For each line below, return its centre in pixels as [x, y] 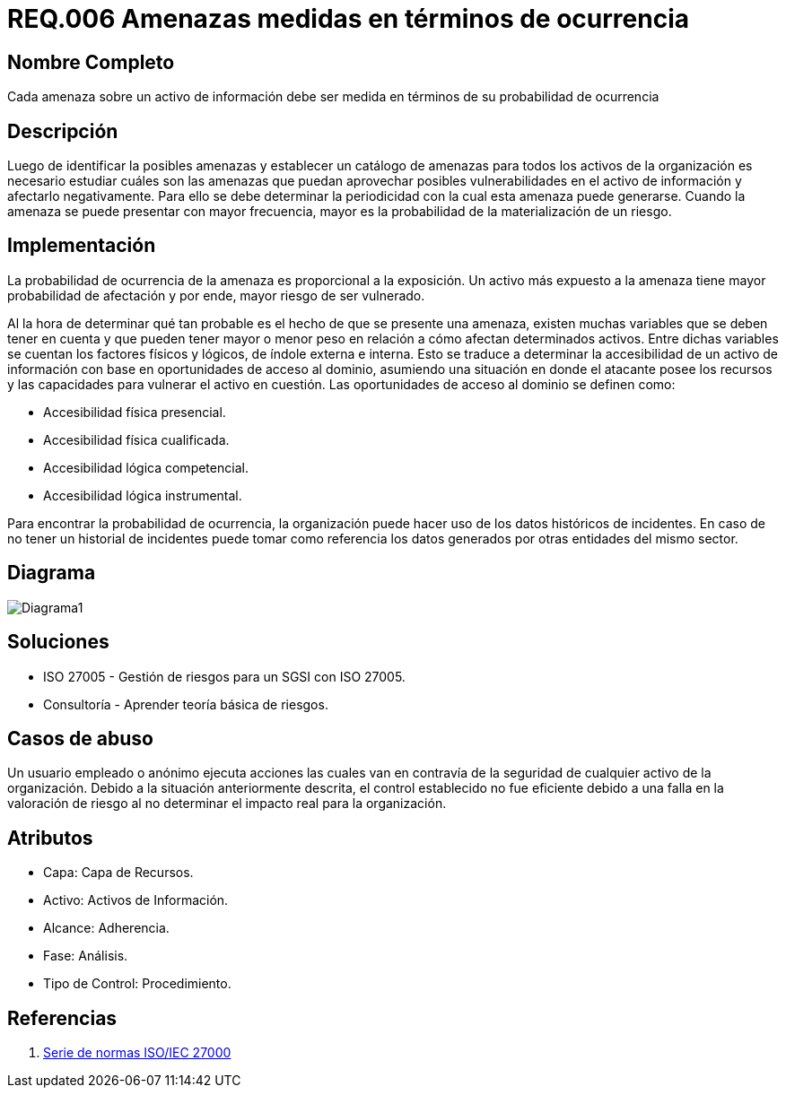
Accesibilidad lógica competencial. [146, 467]
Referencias [62, 1018]
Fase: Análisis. [86, 956]
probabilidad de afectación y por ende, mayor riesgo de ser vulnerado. [216, 295]
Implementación [82, 246]
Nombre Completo [91, 62]
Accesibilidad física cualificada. [136, 439]
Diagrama [52, 573]
